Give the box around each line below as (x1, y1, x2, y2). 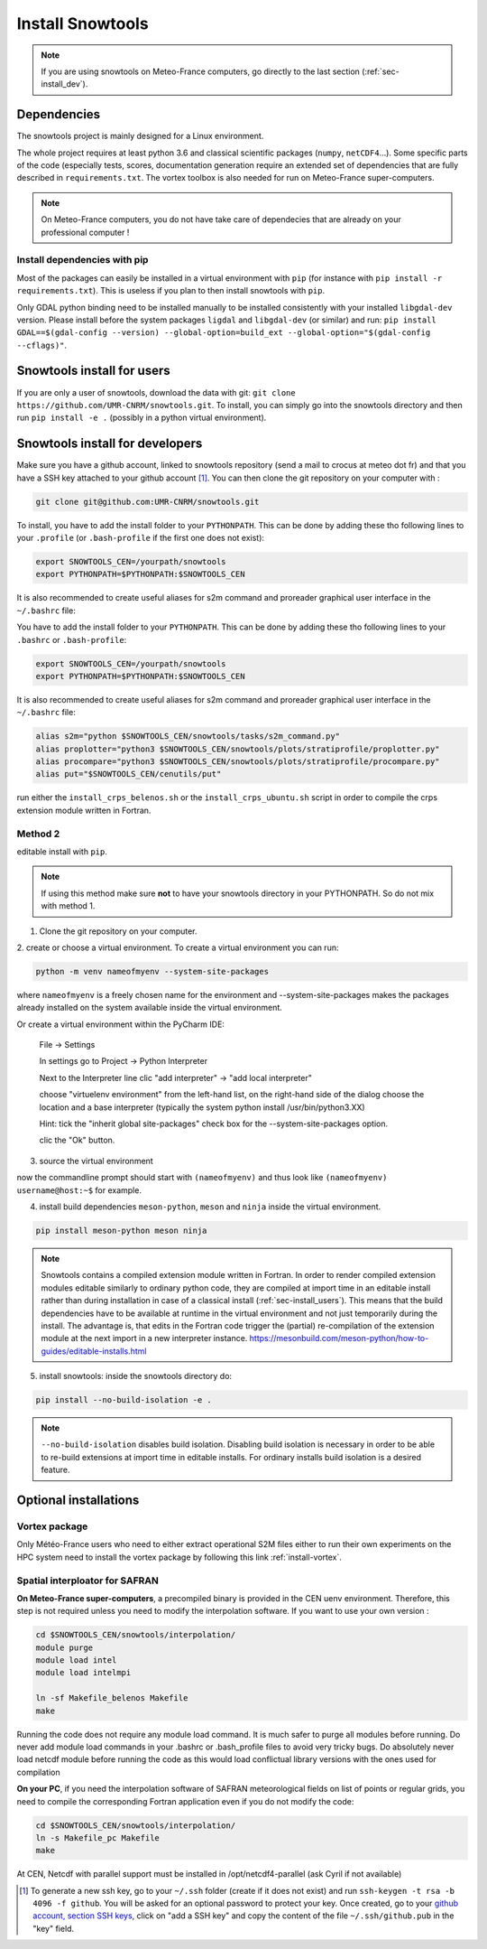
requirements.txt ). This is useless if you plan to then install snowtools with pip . (16, 285, 326, 296)
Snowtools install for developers (16, 436, 203, 452)
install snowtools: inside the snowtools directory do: (39, 1371, 233, 1382)
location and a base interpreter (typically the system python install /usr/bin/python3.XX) (39, 1102, 365, 1113)
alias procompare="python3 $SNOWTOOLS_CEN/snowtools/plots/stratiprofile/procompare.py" (35, 757, 441, 767)
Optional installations (16, 1493, 140, 1508)
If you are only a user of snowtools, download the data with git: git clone (16, 387, 297, 397)
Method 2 (16, 827, 60, 840)
